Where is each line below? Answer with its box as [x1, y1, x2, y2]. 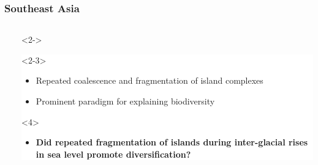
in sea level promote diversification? [36, 147, 191, 160]
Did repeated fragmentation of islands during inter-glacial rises [36, 136, 308, 148]
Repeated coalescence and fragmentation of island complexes [36, 74, 263, 87]
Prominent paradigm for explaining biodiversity [36, 95, 215, 107]
